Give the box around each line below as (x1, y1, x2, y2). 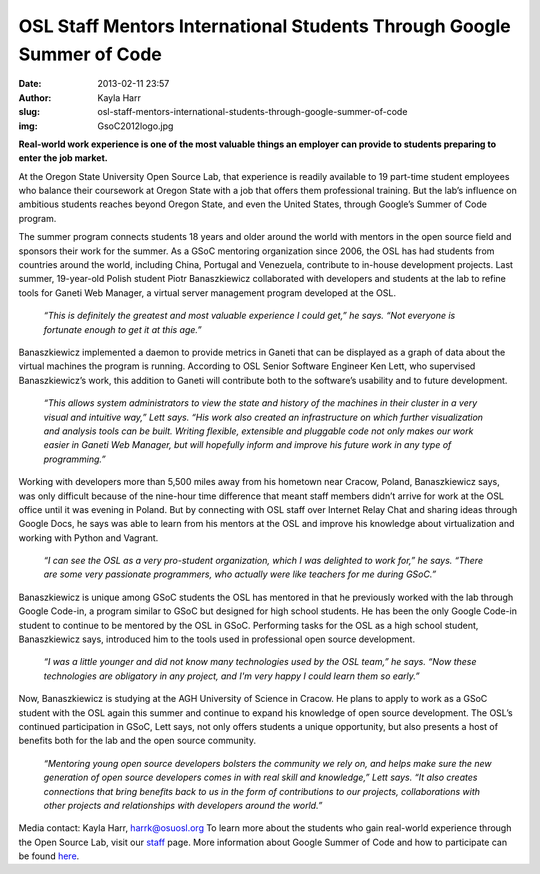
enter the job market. (18, 152, 109, 164)
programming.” (43, 453, 106, 465)
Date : (18, 78, 42, 90)
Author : (18, 91, 52, 104)
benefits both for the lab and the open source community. (18, 735, 257, 747)
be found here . (18, 850, 80, 862)
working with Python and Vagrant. (18, 531, 159, 544)
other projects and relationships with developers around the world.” (43, 799, 323, 811)
